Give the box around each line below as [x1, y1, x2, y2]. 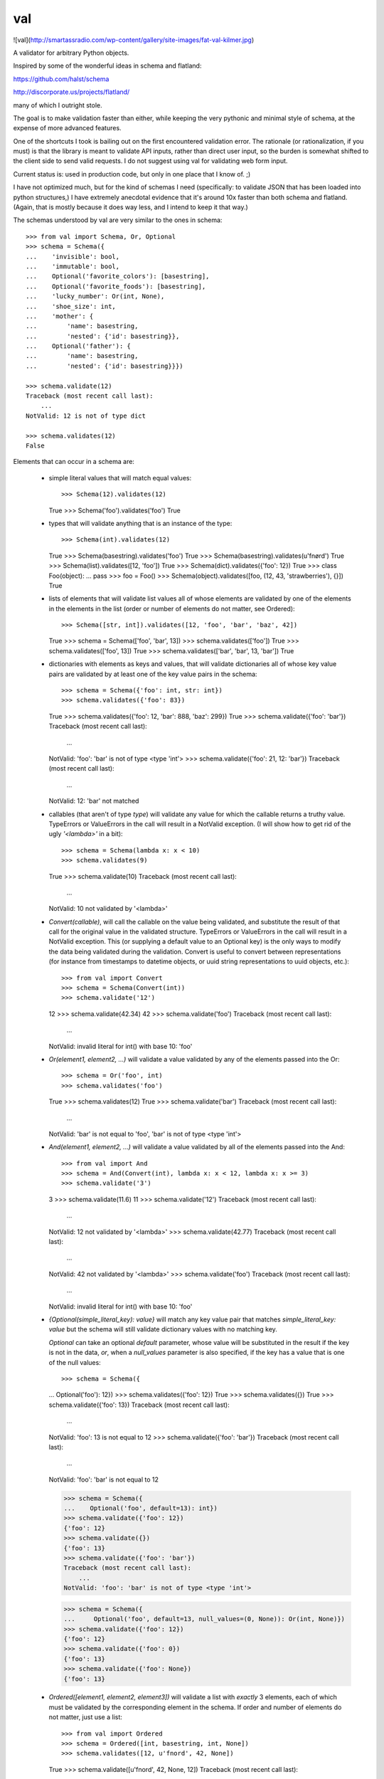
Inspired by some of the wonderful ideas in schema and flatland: [13, 61, 202, 70]
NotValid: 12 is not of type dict [26, 411, 146, 420]
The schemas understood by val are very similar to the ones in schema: [13, 216, 223, 224]
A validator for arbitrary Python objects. [13, 48, 129, 57]
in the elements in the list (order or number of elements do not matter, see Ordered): [48, 604, 295, 613]
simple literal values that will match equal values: [48, 473, 192, 482]
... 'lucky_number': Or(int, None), [26, 292, 165, 300]
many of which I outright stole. [13, 100, 102, 110]
